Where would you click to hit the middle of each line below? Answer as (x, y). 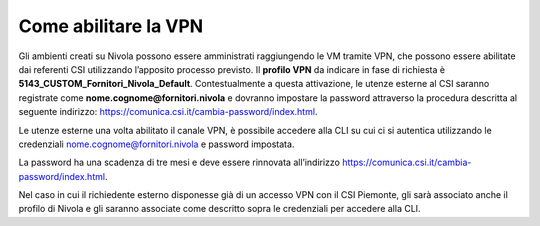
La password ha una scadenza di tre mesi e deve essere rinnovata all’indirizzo (179, 162)
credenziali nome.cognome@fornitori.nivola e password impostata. (156, 144)
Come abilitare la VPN (111, 26)
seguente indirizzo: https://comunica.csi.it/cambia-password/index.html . (168, 112)
